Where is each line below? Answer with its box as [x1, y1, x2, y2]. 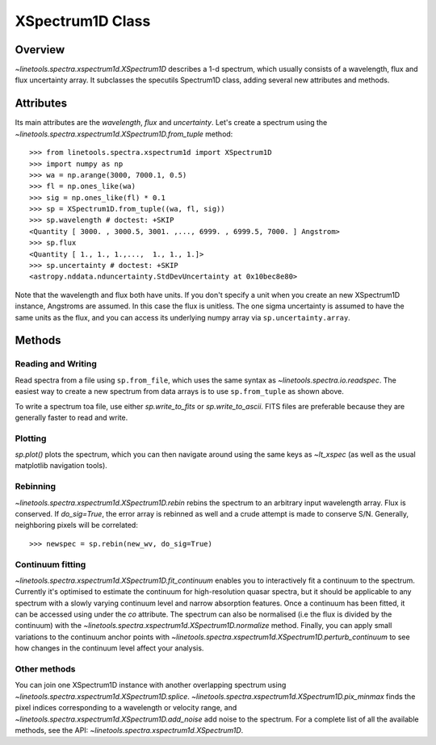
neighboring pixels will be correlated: [15, 521, 139, 530]
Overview [15, 43, 65, 57]
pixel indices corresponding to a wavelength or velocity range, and [15, 703, 237, 713]
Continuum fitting [15, 559, 86, 570]
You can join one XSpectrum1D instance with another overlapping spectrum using [15, 680, 287, 690]
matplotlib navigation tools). [15, 461, 108, 471]
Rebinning [15, 481, 57, 492]
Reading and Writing [15, 358, 97, 370]
